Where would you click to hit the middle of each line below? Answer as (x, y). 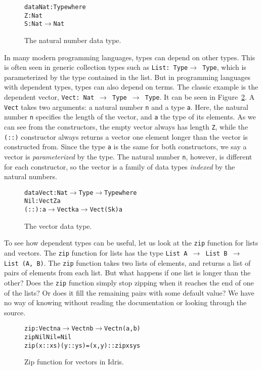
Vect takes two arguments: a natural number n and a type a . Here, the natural (126, 107)
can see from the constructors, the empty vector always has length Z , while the (126, 126)
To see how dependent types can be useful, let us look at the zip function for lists (131, 243)
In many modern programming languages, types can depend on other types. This (130, 57)
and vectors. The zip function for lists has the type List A (96, 253)
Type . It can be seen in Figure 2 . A (200, 97)
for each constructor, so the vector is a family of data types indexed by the (120, 166)
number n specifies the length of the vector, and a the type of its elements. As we (130, 117)
